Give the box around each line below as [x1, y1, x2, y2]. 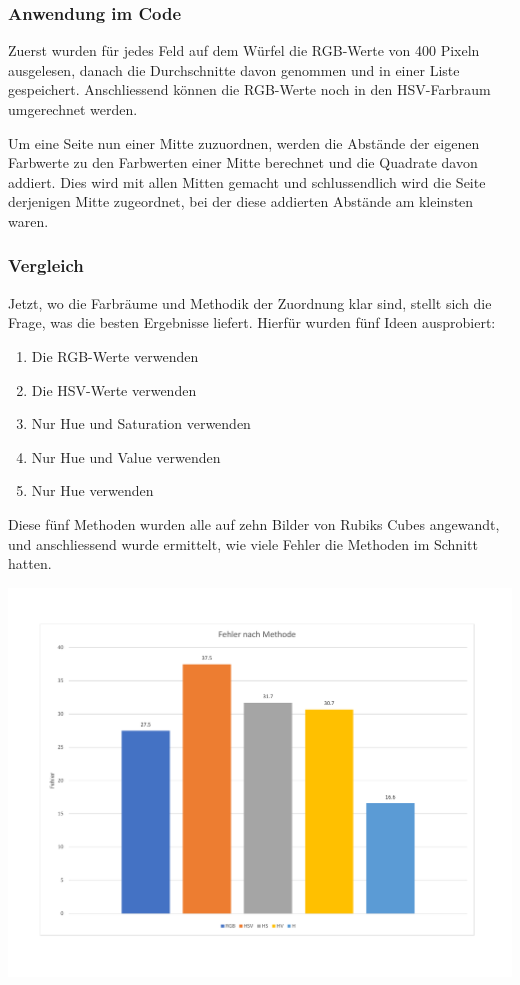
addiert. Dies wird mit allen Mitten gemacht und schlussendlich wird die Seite [8, 171, 486, 192]
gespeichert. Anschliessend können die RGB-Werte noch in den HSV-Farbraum [8, 79, 491, 100]
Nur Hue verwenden [31, 480, 154, 501]
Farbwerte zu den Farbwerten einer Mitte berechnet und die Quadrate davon [8, 152, 478, 173]
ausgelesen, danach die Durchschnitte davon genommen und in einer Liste [8, 59, 460, 80]
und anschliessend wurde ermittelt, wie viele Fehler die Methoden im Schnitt [8, 533, 478, 554]
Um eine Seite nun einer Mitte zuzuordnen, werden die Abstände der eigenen [8, 132, 480, 153]
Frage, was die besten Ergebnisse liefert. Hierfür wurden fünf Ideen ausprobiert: [8, 312, 496, 333]
